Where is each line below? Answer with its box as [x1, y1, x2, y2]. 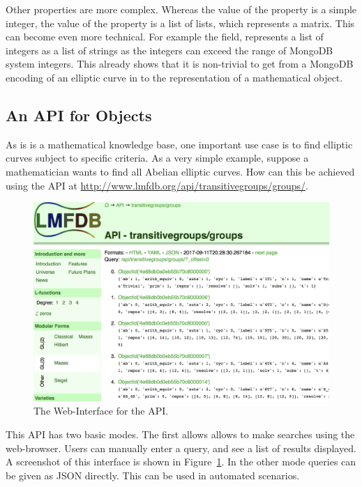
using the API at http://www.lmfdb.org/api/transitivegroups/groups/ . [6, 178, 308, 192]
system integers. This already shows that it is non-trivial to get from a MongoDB [6, 56, 354, 71]
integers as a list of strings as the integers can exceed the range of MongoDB [6, 42, 333, 57]
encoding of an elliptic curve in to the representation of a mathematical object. [6, 70, 343, 84]
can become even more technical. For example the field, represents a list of [6, 29, 324, 44]
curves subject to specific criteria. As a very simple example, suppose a [6, 150, 309, 165]
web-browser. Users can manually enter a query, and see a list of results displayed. [6, 440, 356, 455]
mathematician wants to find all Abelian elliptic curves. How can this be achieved [6, 164, 355, 178]
